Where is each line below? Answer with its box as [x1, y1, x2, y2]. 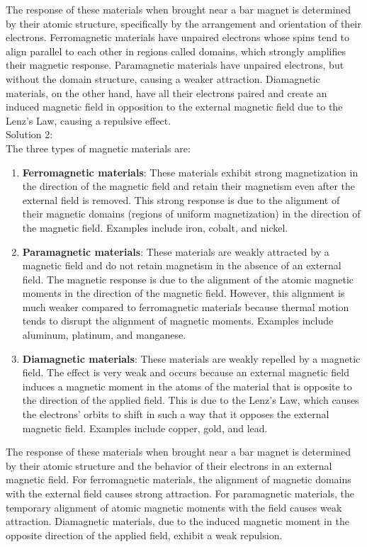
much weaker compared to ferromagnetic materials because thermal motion [22, 299, 349, 314]
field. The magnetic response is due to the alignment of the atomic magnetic [22, 271, 354, 286]
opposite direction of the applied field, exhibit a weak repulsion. [6, 527, 283, 542]
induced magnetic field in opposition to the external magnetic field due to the [6, 99, 343, 114]
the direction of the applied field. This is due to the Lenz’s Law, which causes [22, 393, 359, 407]
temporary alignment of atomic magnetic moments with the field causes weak [6, 500, 342, 514]
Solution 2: [6, 127, 53, 142]
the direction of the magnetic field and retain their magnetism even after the [22, 179, 356, 193]
